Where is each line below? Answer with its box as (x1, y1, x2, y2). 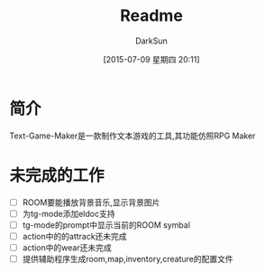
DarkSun (134, 35, 169, 46)
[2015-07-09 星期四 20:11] (103, 53, 200, 64)
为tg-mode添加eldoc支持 (22, 208, 115, 219)
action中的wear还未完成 (22, 241, 112, 253)
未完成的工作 (9, 165, 105, 185)
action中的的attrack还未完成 (22, 231, 128, 241)
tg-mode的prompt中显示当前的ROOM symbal (22, 219, 191, 231)
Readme (120, 5, 183, 26)
